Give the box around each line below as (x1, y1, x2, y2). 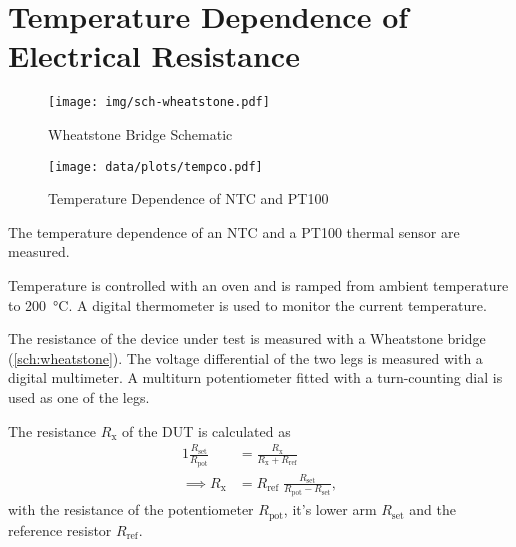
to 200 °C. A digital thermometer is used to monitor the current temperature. (8, 294, 487, 315)
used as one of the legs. (8, 386, 150, 407)
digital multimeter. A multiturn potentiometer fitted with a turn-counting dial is (8, 367, 503, 388)
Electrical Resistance (8, 35, 300, 76)
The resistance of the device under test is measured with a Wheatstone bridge (8, 328, 486, 349)
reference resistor (8, 519, 112, 540)
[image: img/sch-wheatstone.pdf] (48, 95, 270, 110)
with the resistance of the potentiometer (8, 499, 254, 520)
